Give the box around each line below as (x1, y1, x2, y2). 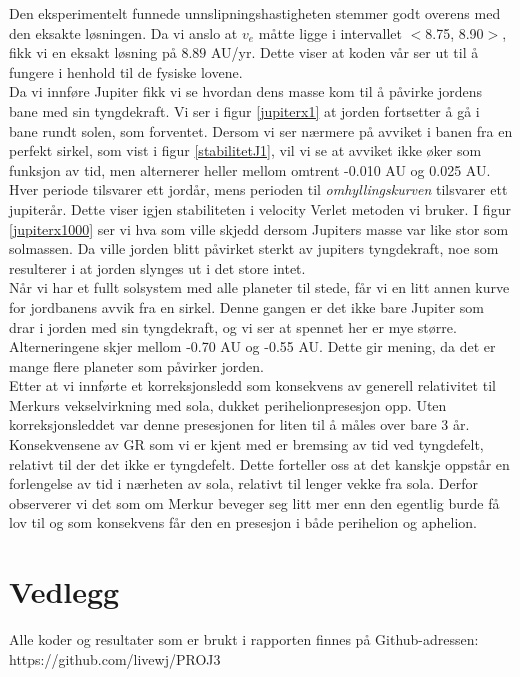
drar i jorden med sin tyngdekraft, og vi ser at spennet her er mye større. (9, 316, 457, 337)
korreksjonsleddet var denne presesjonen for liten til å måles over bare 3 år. (9, 414, 470, 435)
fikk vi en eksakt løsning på (9, 42, 177, 63)
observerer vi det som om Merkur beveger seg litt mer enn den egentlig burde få (9, 492, 500, 513)
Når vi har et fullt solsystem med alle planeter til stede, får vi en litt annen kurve (9, 277, 510, 298)
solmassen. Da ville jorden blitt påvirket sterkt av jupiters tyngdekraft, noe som (9, 238, 499, 259)
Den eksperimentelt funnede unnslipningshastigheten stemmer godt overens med (9, 3, 501, 23)
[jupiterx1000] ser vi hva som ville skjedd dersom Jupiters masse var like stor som (9, 218, 509, 239)
